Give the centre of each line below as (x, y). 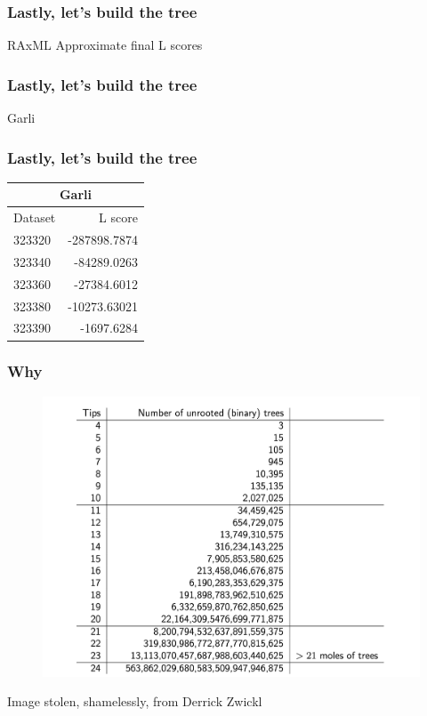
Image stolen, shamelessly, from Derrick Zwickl (135, 701)
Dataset (35, 217)
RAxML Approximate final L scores (105, 45)
